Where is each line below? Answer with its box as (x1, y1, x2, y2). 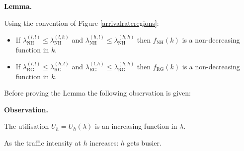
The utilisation (4, 121, 49, 131)
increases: (89, 137, 119, 148)
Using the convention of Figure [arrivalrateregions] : (4, 17, 159, 28)
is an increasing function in (94, 121, 177, 131)
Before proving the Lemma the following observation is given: (4, 88, 191, 98)
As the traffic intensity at (4, 137, 81, 148)
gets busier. (127, 137, 162, 148)
